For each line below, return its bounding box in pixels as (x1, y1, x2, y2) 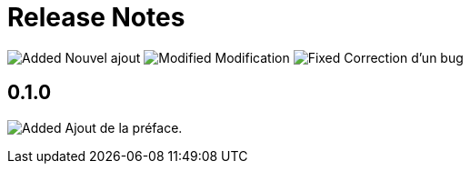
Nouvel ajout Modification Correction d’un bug (65, 49, 464, 65)
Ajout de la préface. (65, 119, 183, 136)
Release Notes (7, 2, 185, 33)
